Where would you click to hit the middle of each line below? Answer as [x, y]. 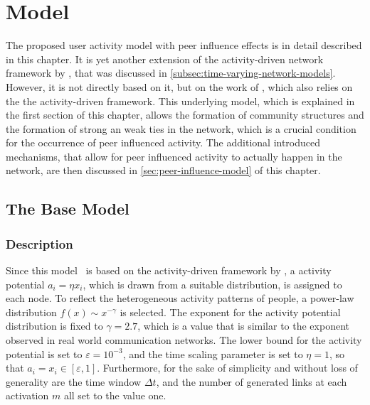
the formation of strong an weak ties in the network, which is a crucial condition [181, 128]
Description [39, 243]
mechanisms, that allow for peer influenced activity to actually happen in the [174, 156]
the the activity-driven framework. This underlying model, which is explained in [180, 101]
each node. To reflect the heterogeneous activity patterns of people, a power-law [180, 298]
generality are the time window [74, 381]
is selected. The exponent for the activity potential [230, 312]
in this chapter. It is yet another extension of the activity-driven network [165, 59]
